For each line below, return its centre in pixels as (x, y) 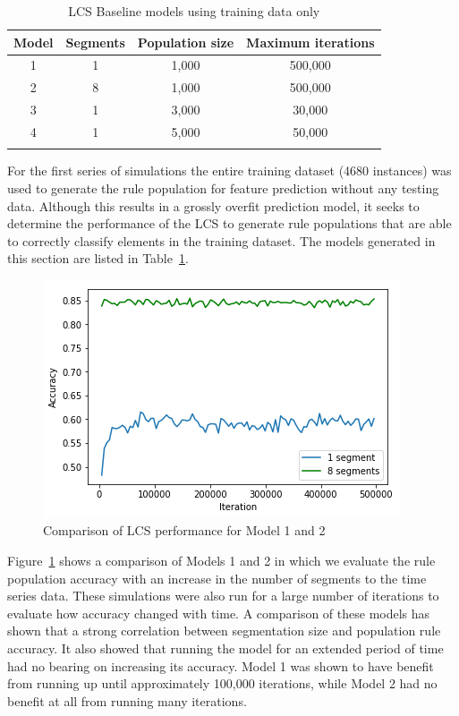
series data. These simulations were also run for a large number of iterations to (223, 596)
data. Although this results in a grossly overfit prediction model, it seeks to (213, 205)
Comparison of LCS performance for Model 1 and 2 (184, 530)
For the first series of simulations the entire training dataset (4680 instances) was (229, 170)
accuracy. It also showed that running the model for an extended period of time (225, 648)
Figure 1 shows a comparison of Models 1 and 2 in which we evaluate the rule (221, 561)
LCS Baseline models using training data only (194, 11)
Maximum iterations (310, 42)
